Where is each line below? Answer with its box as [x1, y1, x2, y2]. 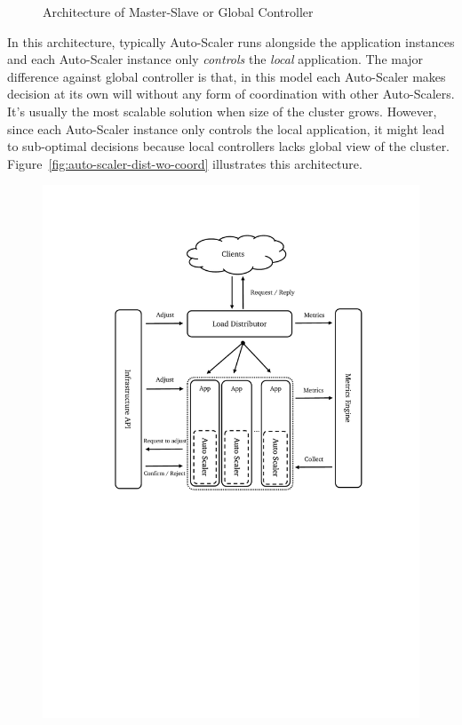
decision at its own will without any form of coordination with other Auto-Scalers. [7, 84, 455, 103]
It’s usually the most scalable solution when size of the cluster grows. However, [7, 101, 437, 120]
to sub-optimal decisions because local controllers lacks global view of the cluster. [7, 137, 450, 155]
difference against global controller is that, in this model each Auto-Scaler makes [7, 67, 446, 85]
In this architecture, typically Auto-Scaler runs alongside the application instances [7, 32, 455, 51]
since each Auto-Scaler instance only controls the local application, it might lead [7, 119, 445, 138]
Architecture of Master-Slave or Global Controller [43, 3, 314, 20]
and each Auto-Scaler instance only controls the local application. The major [7, 50, 424, 68]
